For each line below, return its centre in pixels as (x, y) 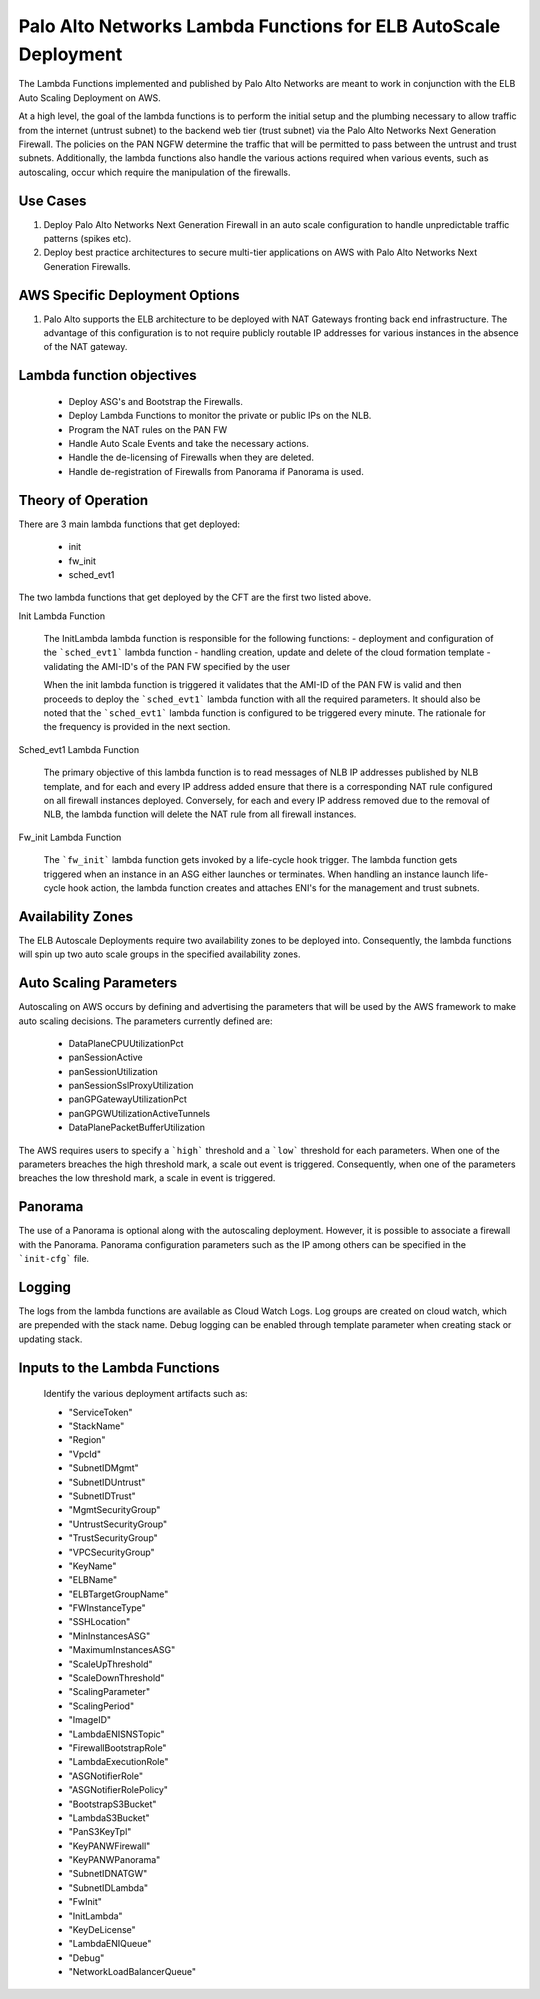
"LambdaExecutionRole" (118, 1762)
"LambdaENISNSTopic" (116, 1734)
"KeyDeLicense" (102, 1930)
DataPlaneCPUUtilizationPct (126, 1043)
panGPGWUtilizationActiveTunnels (139, 1113)
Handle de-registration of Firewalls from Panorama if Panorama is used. (216, 471)
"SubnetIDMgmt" (103, 1468)
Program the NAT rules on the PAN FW (148, 429)
